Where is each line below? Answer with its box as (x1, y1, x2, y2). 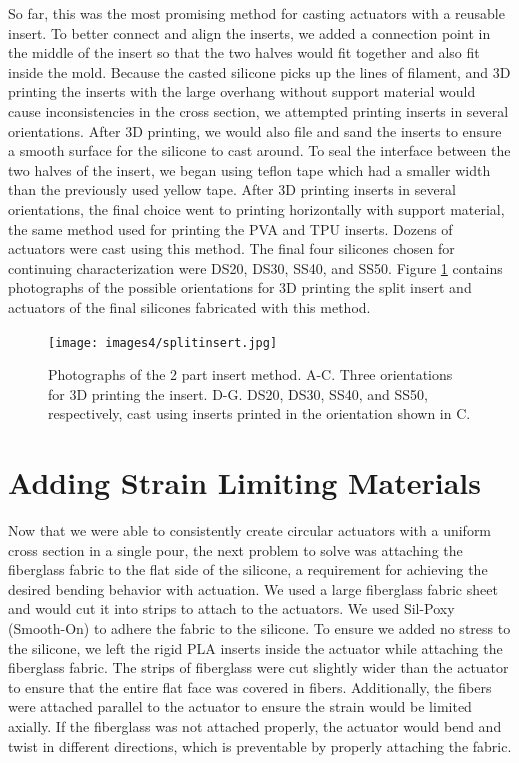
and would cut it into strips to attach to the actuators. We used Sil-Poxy (8, 598, 455, 619)
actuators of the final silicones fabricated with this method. (8, 296, 371, 317)
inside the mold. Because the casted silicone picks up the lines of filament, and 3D (8, 61, 511, 82)
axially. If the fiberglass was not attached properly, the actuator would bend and (8, 716, 502, 736)
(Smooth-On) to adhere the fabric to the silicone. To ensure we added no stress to (8, 618, 511, 639)
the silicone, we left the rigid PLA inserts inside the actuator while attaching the (8, 637, 503, 658)
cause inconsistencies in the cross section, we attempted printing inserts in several (8, 100, 509, 121)
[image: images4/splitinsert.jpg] (48, 335, 278, 350)
